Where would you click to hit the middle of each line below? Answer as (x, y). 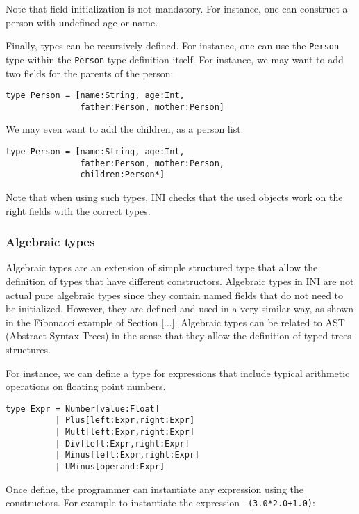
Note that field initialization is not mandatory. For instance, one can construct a (177, 8)
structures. (28, 349)
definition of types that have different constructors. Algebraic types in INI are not (180, 281)
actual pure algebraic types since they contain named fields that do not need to (175, 295)
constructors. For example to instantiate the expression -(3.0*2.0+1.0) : (160, 503)
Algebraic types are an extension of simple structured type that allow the (162, 267)
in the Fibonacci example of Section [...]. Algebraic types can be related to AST (175, 322)
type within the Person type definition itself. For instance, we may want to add (175, 59)
